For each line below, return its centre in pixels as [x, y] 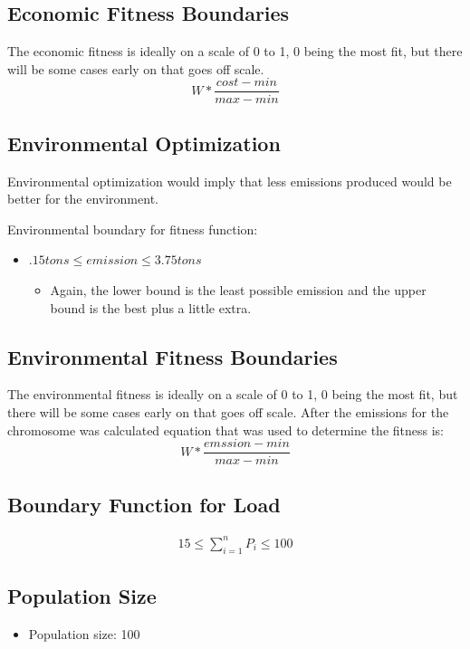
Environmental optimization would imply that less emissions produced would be [230, 181]
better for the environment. [83, 199]
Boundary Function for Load [144, 504]
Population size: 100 [84, 634]
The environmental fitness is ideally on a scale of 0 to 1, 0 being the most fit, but [233, 394]
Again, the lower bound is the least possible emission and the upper [238, 290]
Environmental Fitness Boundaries [173, 356]
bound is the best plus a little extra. [151, 307]
